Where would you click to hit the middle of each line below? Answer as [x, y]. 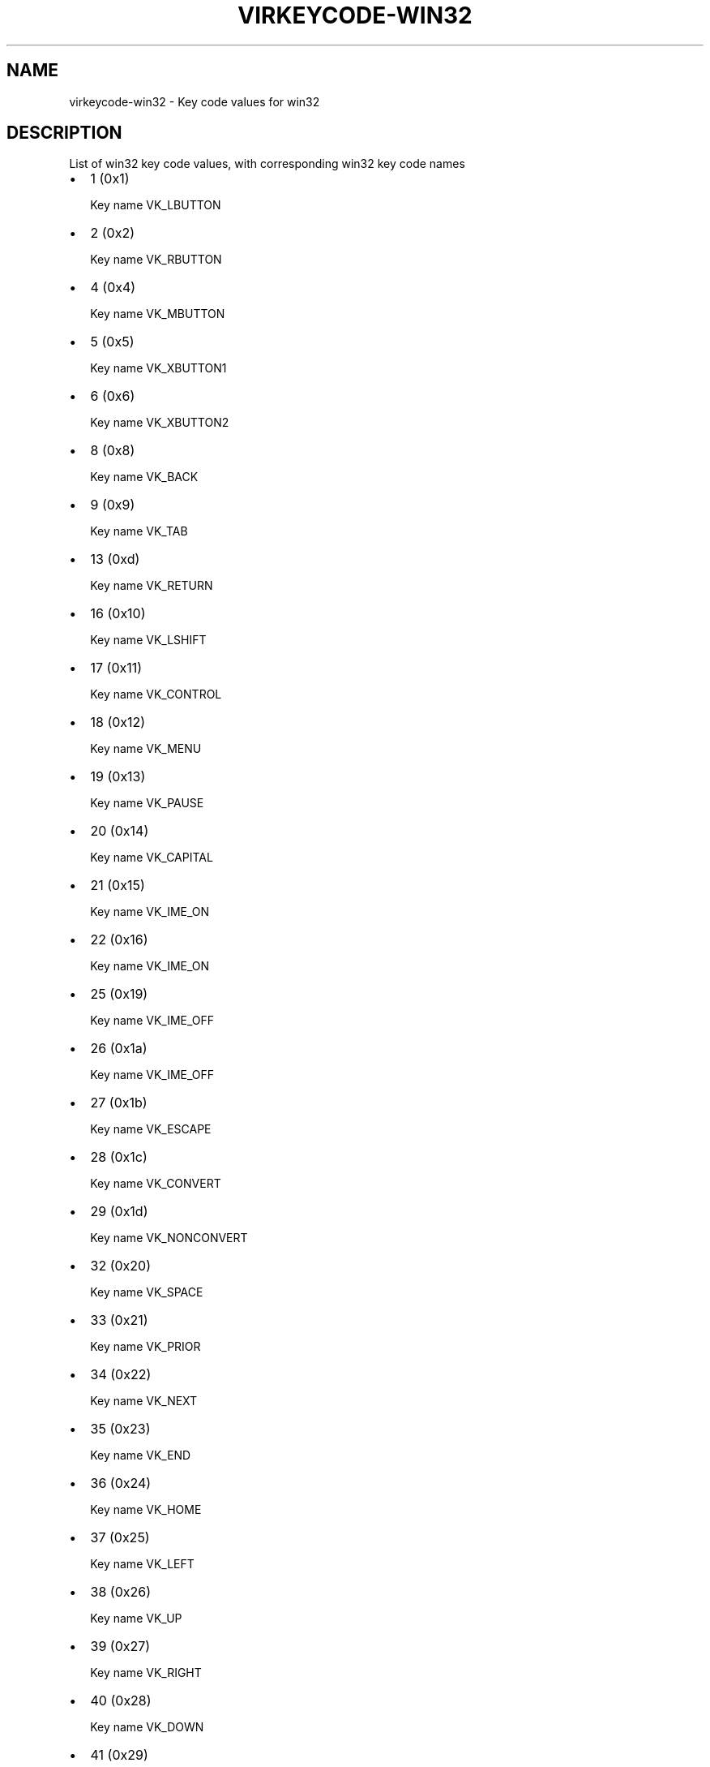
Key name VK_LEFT [142, 1564]
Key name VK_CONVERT [156, 1184]
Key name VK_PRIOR [145, 1347]
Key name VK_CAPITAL [152, 858]
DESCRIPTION [64, 133]
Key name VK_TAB [139, 531]
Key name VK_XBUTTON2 [160, 423]
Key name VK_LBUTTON [156, 205]
